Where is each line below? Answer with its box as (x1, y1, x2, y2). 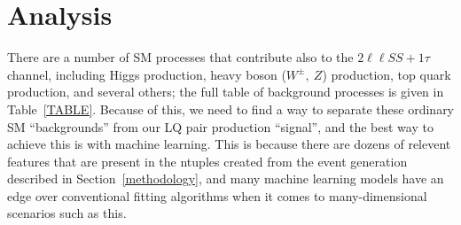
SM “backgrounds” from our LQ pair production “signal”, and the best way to (7, 117, 434, 136)
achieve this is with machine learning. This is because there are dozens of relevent (7, 135, 451, 153)
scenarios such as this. (7, 204, 127, 222)
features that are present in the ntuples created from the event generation (7, 151, 408, 170)
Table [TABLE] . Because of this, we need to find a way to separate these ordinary (7, 99, 455, 118)
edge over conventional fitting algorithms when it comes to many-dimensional (7, 186, 427, 205)
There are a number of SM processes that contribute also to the (7, 48, 354, 66)
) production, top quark (322, 65, 451, 83)
